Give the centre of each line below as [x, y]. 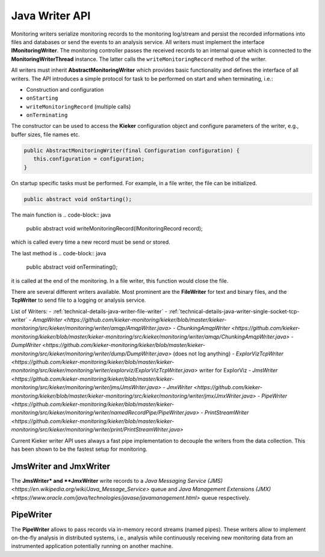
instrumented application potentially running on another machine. [92, 546]
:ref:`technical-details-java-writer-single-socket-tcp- [234, 311]
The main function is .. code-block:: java [61, 215]
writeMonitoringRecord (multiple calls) [79, 106]
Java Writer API [51, 16]
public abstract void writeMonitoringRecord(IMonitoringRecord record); [114, 228]
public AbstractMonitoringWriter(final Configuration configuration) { [132, 150]
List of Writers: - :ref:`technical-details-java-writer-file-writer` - [89, 311]
